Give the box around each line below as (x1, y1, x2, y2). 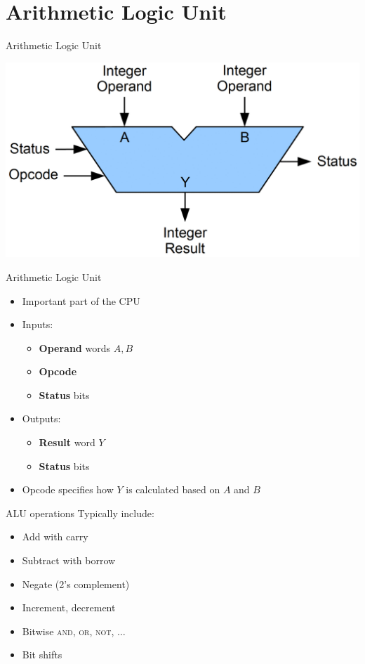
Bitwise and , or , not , (22, 623, 114, 638)
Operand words (39, 340, 110, 355)
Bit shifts (22, 647, 62, 662)
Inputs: (22, 317, 53, 332)
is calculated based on (126, 482, 220, 497)
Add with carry (22, 529, 88, 544)
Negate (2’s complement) (22, 576, 130, 591)
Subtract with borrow (22, 553, 116, 568)
